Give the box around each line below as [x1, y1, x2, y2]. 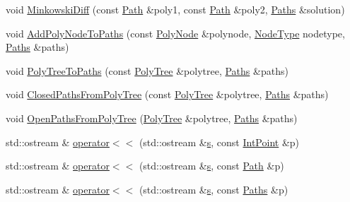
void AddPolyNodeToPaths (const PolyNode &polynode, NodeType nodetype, [6, 25, 345, 40]
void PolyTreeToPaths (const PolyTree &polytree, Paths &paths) [6, 63, 288, 78]
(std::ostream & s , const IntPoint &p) [139, 134, 300, 149]
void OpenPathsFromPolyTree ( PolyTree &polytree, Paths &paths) [6, 110, 298, 125]
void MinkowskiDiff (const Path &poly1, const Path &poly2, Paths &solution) [6, 2, 345, 16]
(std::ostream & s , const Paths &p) [139, 182, 288, 196]
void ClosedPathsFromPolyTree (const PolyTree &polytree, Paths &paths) [6, 87, 329, 102]
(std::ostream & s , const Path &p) [139, 158, 284, 173]
